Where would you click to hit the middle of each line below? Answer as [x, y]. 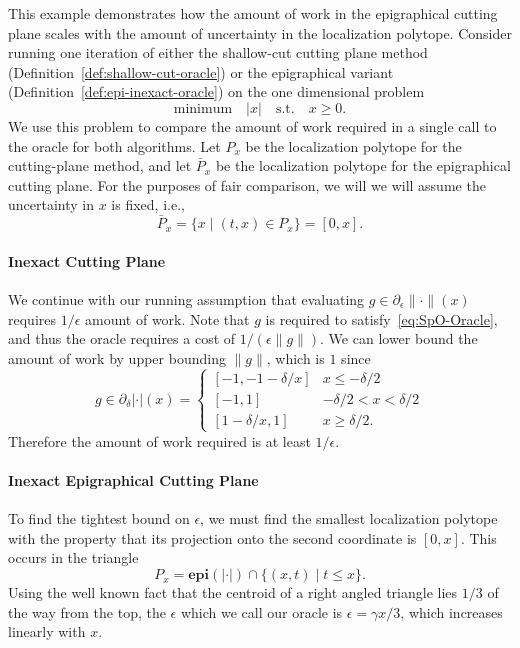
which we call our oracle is [261, 611]
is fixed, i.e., [148, 204]
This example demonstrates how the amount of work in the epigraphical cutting [253, 13]
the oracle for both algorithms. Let [114, 145]
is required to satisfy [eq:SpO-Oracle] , [381, 318]
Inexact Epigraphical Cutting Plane [133, 480]
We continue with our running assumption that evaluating [186, 298]
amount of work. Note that [167, 318]
